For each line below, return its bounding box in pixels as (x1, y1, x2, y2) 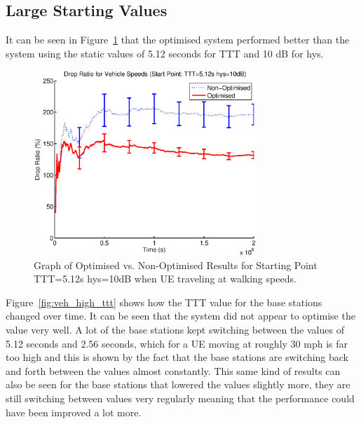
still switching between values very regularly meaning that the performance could (6, 390, 355, 405)
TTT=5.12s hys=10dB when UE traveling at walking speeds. (34, 271, 297, 286)
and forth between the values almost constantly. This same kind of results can (6, 363, 341, 378)
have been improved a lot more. (6, 404, 142, 419)
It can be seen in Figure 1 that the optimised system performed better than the (6, 32, 350, 47)
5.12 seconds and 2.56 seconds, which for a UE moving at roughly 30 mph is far (6, 336, 348, 350)
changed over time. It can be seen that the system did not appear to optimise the (6, 308, 355, 323)
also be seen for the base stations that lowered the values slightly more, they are (6, 377, 350, 392)
